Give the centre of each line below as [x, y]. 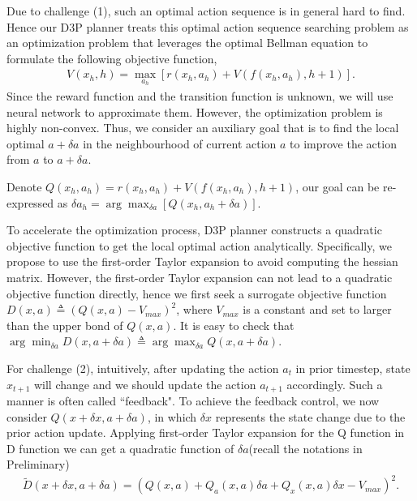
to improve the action [343, 143]
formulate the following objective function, [112, 58]
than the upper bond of [65, 325]
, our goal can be [337, 186]
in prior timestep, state [353, 368]
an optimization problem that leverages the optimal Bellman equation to [187, 43]
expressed [30, 202]
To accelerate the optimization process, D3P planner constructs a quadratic [194, 230]
